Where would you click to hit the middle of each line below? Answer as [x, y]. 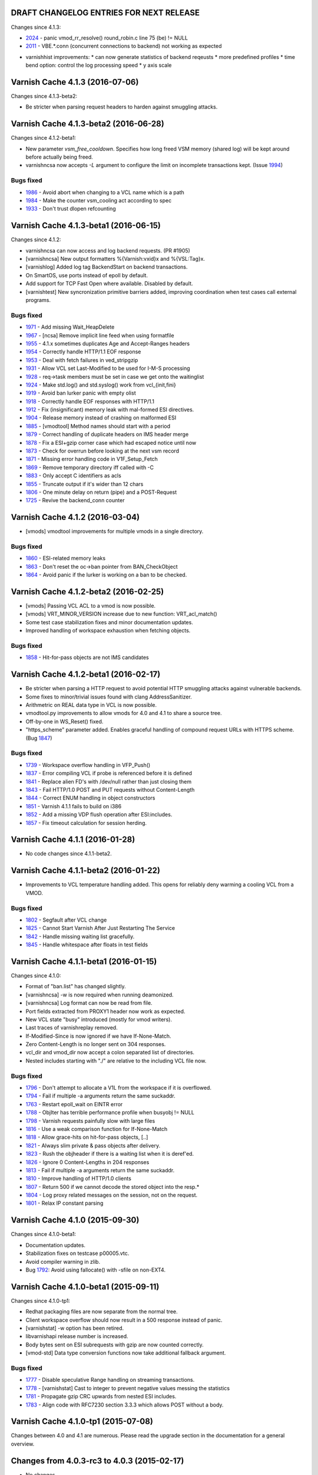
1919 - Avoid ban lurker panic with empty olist [81, 393]
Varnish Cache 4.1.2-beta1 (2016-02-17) [86, 675]
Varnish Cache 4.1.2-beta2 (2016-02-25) [87, 592]
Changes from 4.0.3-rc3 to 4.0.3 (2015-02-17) [97, 1461]
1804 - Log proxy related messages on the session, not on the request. [112, 1195]
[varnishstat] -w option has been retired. [75, 1328]
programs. [38, 300]
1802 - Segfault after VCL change [66, 920]
